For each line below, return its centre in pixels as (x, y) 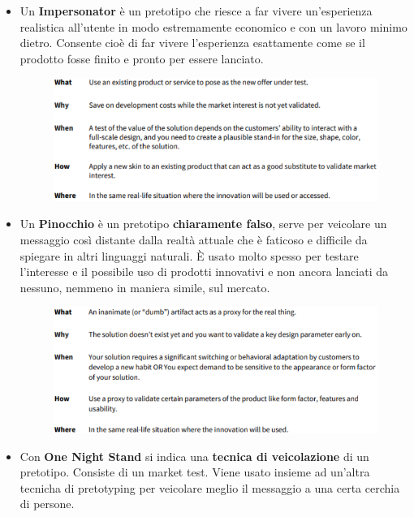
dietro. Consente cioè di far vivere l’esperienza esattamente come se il (192, 43)
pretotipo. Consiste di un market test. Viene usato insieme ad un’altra (195, 472)
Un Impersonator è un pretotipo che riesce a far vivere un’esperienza (196, 11)
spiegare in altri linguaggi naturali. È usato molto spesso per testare (189, 255)
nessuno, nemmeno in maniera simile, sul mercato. (145, 287)
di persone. (47, 504)
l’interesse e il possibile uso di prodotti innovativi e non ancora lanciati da (204, 271)
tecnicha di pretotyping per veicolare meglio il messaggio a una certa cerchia (210, 487)
